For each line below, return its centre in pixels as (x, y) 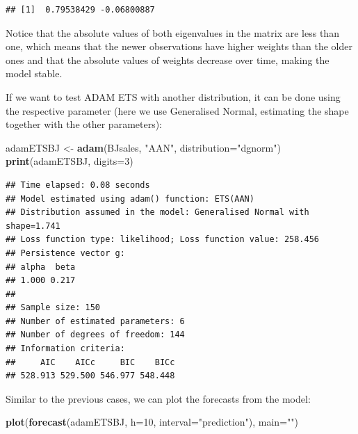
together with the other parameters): (84, 124)
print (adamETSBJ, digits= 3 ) (70, 161)
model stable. (34, 73)
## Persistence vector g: (65, 253)
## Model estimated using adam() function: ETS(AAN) (130, 199)
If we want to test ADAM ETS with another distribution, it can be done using (173, 96)
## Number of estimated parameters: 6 (95, 321)
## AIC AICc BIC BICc (90, 362)
